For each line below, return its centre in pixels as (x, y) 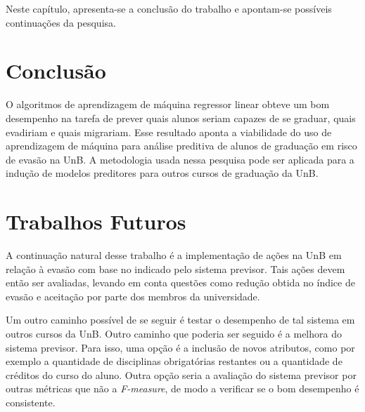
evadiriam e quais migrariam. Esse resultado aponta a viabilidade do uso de (169, 132)
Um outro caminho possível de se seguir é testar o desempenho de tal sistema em (180, 320)
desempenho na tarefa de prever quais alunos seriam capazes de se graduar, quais (181, 118)
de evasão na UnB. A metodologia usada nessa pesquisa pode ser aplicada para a (180, 159)
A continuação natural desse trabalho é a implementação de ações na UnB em (174, 255)
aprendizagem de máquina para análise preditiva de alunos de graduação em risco (181, 146)
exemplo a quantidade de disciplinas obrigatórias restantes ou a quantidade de (174, 361)
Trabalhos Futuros (96, 221)
